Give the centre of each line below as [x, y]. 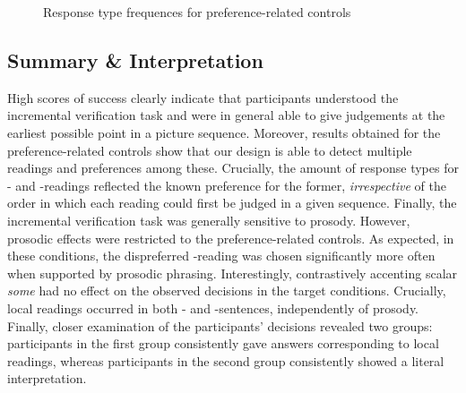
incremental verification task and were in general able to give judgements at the [226, 115]
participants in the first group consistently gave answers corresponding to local [223, 343]
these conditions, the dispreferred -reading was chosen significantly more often [221, 256]
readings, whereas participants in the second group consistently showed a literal [226, 360]
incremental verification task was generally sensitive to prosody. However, [209, 220]
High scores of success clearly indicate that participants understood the [203, 97]
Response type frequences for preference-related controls [197, 12]
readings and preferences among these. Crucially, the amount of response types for [233, 168]
